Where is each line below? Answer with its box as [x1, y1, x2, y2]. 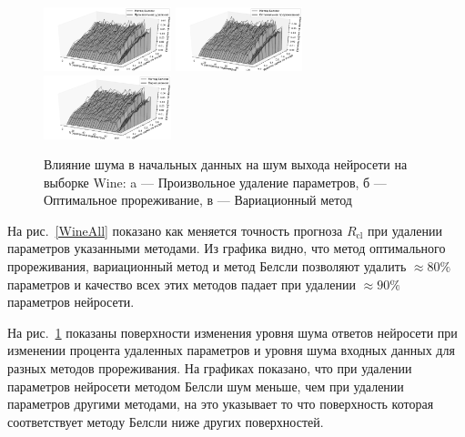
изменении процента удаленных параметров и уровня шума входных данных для [7, 340, 455, 360]
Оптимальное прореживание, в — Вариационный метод [44, 190, 352, 209]
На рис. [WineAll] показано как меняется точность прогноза [7, 220, 343, 239]
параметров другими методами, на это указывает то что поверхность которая [7, 394, 434, 413]
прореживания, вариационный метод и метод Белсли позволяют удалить [7, 257, 407, 276]
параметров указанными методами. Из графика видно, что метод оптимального [7, 239, 446, 258]
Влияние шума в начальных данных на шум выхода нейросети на [44, 155, 408, 174]
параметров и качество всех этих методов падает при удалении [7, 274, 356, 293]
